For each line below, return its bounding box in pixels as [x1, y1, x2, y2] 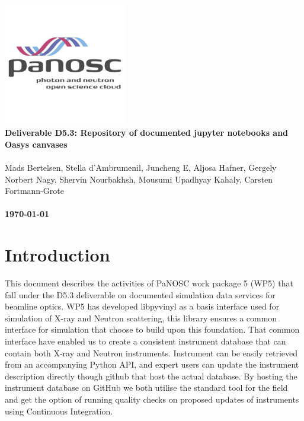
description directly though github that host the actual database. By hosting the [5, 369, 297, 382]
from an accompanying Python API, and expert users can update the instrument [5, 358, 299, 371]
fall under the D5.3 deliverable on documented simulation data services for [5, 288, 276, 301]
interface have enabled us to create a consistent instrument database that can [5, 335, 286, 347]
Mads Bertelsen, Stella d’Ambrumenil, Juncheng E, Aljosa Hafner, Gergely [5, 161, 277, 173]
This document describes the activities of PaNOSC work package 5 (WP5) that [5, 277, 293, 289]
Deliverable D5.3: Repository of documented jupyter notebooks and [5, 126, 289, 139]
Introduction [5, 243, 110, 267]
